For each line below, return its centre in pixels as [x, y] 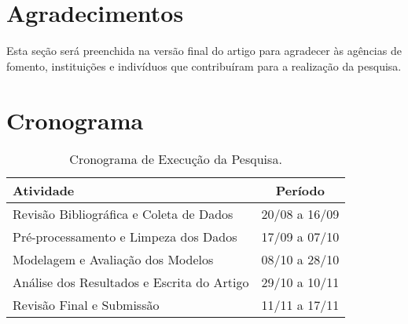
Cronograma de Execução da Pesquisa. [176, 159]
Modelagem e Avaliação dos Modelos [113, 260]
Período [300, 191]
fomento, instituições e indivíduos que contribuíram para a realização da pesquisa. [204, 66]
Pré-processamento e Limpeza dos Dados [125, 237]
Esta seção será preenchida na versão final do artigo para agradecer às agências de [204, 51]
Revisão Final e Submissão [86, 305]
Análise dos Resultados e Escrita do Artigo [131, 282]
